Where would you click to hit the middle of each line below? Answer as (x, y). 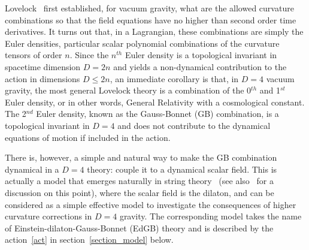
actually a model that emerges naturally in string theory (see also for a (139, 181)
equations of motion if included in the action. (88, 137)
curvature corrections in (49, 216)
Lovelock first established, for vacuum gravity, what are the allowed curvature (149, 8)
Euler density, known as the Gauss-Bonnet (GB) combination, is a (157, 114)
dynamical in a (32, 169)
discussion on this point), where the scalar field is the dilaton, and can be (140, 192)
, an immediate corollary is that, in (174, 78)
